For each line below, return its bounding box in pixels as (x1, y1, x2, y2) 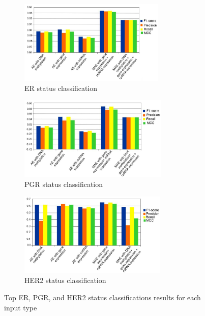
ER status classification (24, 82, 98, 93)
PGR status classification (24, 179, 103, 189)
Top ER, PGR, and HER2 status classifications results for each (4, 292, 201, 303)
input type (4, 302, 37, 312)
